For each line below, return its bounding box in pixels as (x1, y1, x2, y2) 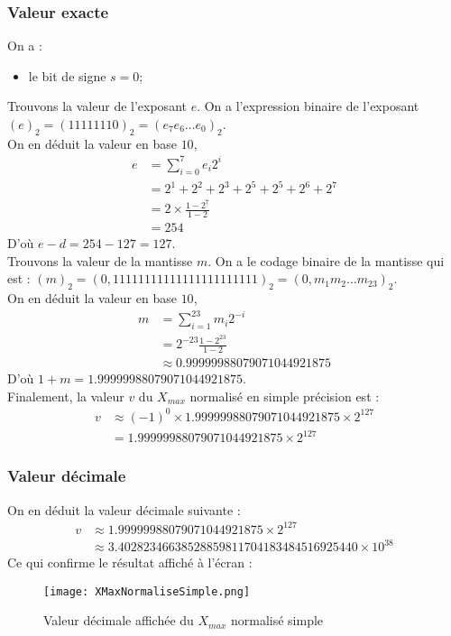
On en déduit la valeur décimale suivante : (7, 500, 241, 519)
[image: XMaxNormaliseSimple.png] (43, 585, 251, 598)
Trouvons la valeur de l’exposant (7, 97, 187, 115)
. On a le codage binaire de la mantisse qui (207, 251, 445, 270)
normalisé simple (230, 611, 324, 630)
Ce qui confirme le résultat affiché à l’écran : (7, 553, 253, 572)
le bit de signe (28, 66, 106, 85)
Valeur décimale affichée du (43, 611, 194, 630)
